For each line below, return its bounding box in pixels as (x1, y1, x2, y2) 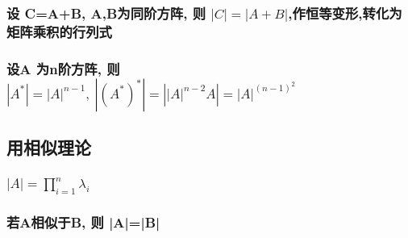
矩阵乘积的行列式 (6, 21, 112, 41)
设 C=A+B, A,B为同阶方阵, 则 (6, 2, 206, 23)
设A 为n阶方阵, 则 (6, 58, 120, 78)
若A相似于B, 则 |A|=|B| (6, 211, 160, 232)
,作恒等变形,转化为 (288, 2, 402, 23)
